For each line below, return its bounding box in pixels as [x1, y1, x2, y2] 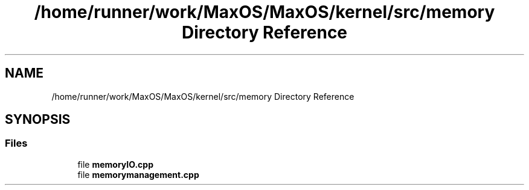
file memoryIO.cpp [77, 159, 153, 170]
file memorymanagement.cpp [77, 169, 199, 180]
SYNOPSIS [5, 112, 71, 127]
